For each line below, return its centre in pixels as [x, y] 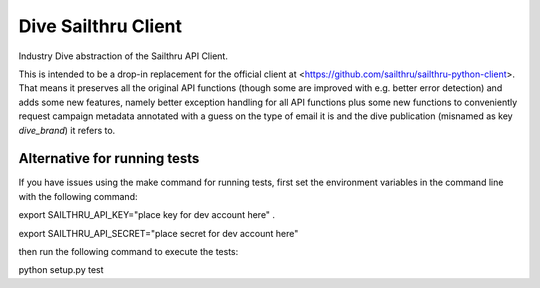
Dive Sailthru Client [100, 26]
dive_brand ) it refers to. [67, 130]
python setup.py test [61, 270]
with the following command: [78, 196]
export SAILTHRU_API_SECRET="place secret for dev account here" [158, 233]
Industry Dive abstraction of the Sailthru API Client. [123, 56]
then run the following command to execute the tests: [128, 251]
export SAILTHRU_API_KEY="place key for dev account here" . [146, 215]
